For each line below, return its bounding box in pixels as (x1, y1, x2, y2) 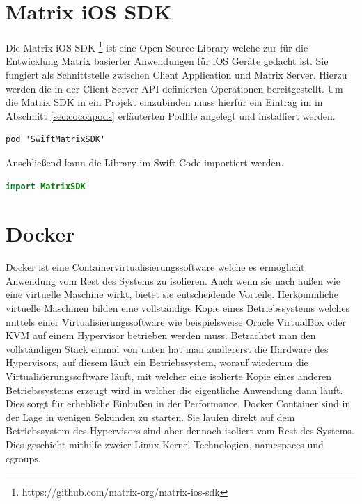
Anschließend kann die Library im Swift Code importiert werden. (6, 155, 284, 169)
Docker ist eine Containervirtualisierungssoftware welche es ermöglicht (6, 260, 305, 274)
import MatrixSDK (6, 181, 86, 191)
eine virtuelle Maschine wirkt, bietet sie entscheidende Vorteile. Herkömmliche (6, 287, 338, 301)
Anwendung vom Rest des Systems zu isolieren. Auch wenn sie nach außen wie (6, 273, 340, 288)
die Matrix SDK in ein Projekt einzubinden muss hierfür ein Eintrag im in (6, 95, 323, 109)
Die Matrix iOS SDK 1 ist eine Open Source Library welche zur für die (6, 38, 308, 54)
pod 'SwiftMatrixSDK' (6, 134, 106, 145)
